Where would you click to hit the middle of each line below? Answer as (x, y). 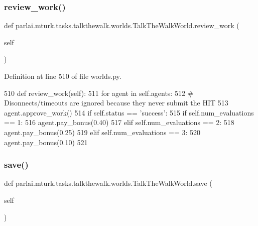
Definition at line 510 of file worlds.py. (63, 76)
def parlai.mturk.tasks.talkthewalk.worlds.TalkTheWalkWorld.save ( (108, 183)
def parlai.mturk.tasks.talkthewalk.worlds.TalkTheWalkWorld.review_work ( (122, 25)
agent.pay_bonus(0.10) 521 (46, 142)
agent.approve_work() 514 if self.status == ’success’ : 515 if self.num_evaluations (129, 112)
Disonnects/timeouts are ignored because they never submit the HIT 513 (116, 103)
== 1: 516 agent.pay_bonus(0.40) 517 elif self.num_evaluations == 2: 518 (119, 122)
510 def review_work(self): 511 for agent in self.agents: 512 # (99, 93)
